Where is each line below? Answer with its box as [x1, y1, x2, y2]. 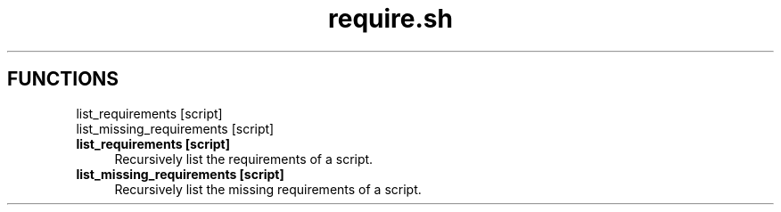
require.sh [328, 4, 453, 34]
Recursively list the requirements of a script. [114, 151, 374, 167]
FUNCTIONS [7, 68, 119, 91]
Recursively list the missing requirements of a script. [114, 181, 422, 197]
